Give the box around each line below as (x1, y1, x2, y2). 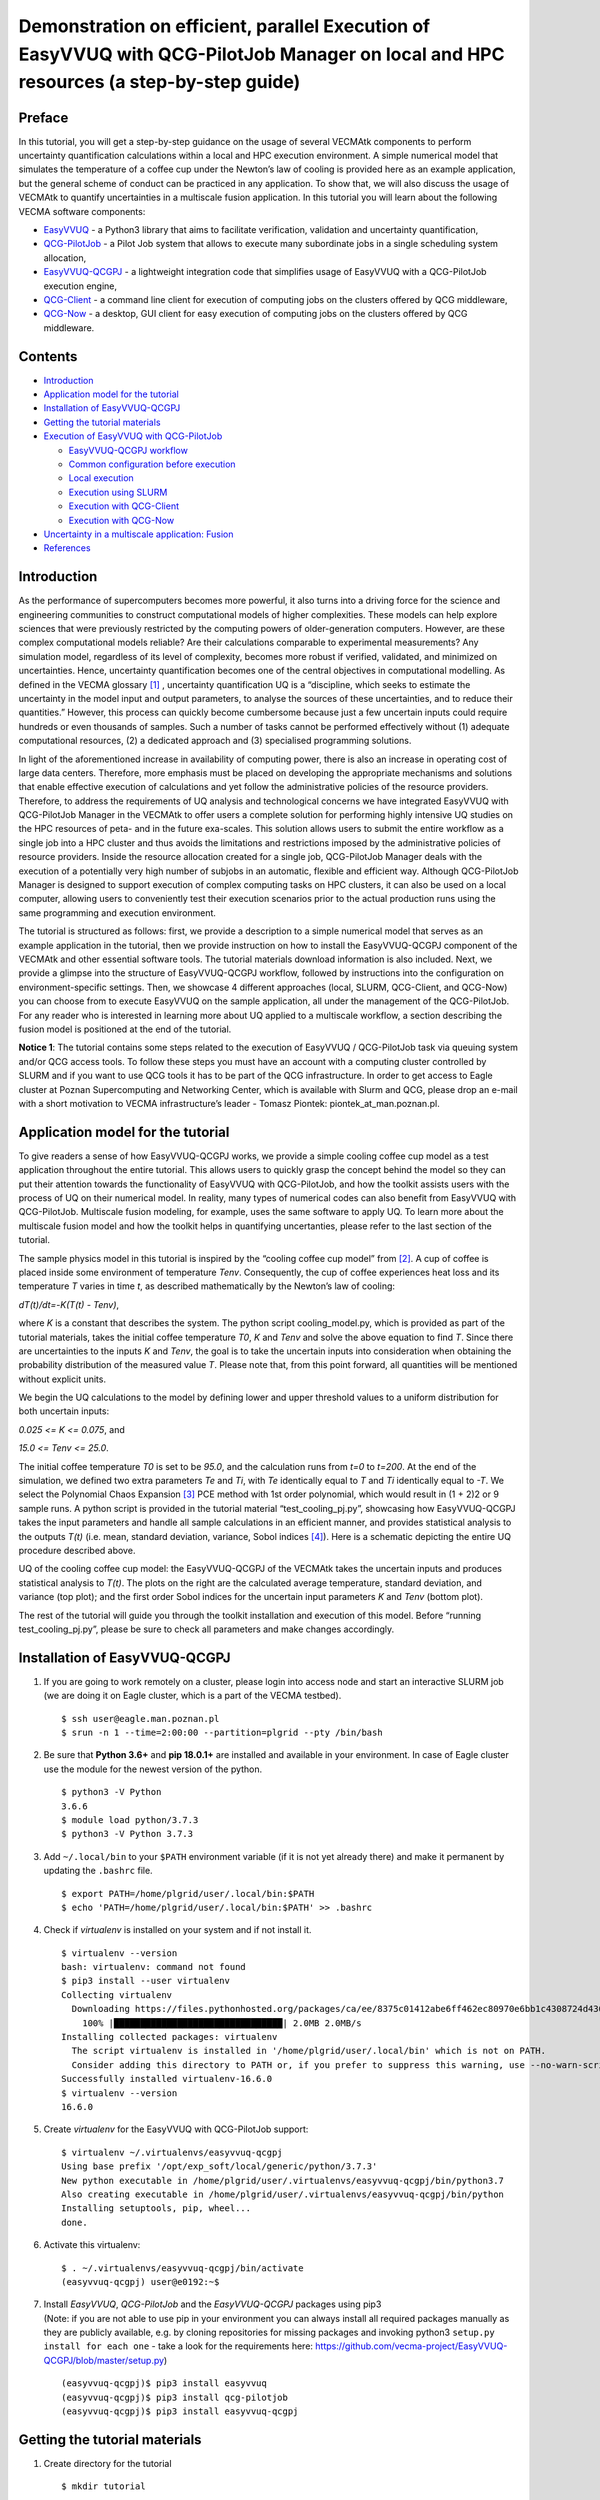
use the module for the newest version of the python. (43, 1763, 263, 1775)
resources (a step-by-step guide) (18, 71, 301, 94)
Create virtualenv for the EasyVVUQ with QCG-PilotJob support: (43, 2123, 309, 2135)
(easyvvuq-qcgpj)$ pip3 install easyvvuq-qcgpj (61, 2406, 299, 2417)
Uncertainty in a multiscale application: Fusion (43, 528, 234, 540)
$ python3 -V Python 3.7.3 (61, 1828, 194, 1840)
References (43, 542, 91, 554)
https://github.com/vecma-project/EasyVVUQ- (315, 2340, 508, 2352)
